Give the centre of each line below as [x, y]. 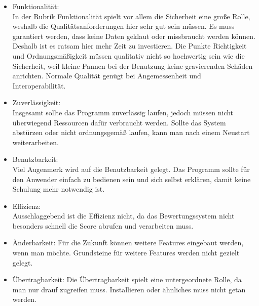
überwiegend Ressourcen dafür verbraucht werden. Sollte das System [119, 122]
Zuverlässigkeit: [36, 102]
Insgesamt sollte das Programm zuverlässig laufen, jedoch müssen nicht [123, 112]
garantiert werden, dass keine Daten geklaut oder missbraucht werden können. [134, 36]
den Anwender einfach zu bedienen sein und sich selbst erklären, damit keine [132, 179]
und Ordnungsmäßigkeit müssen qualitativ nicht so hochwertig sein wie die [128, 55]
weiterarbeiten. [35, 142]
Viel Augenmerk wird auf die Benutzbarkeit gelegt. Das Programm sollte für [131, 169]
